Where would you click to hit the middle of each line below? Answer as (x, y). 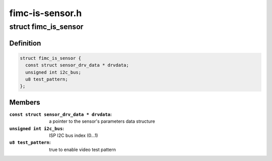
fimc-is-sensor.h (46, 13)
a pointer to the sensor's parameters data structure (102, 121)
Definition (25, 43)
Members (25, 102)
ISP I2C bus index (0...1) (74, 135)
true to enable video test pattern (82, 149)
